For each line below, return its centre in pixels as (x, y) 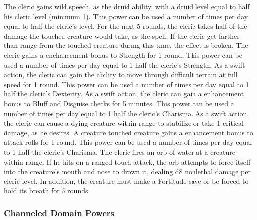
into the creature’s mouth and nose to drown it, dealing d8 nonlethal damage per (127, 171)
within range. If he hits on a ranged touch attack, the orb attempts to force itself (127, 161)
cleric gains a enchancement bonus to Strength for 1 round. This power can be (123, 55)
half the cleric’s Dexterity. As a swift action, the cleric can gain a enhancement (124, 94)
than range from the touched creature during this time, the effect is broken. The (126, 45)
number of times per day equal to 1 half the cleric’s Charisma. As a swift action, (127, 113)
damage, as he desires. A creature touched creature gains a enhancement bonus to (128, 132)
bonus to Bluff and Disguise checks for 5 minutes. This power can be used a (119, 103)
